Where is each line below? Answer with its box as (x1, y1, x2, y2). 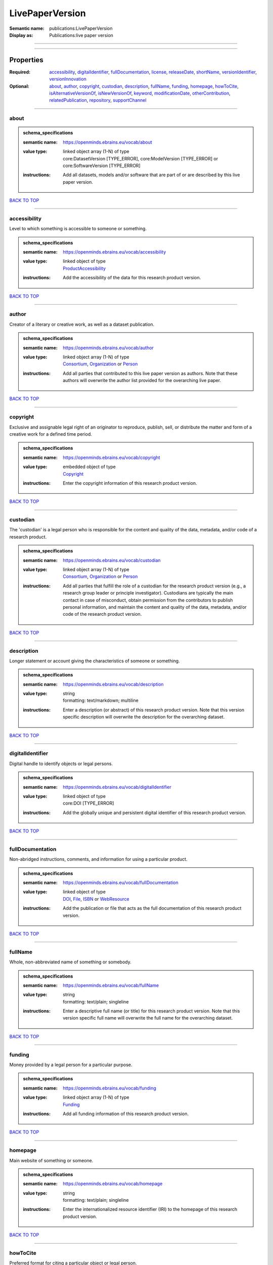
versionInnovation (49, 76, 87, 82)
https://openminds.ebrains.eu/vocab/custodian (63, 557, 161, 563)
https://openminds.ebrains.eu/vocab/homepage (63, 1180, 163, 1187)
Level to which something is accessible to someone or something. (9, 226, 147, 232)
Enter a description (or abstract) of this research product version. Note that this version (63, 706, 245, 713)
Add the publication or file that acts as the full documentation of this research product (63, 905, 242, 911)
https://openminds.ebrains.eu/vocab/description (63, 681, 164, 687)
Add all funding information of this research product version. (63, 1111, 189, 1117)
